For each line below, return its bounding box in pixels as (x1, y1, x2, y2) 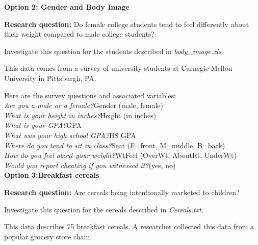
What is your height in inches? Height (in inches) (4, 110, 157, 120)
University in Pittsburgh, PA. (4, 72, 96, 83)
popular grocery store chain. (4, 231, 92, 241)
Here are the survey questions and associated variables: (4, 90, 176, 100)
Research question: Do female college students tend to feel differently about (4, 18, 249, 29)
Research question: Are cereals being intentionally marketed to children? (4, 186, 240, 197)
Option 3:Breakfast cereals (4, 170, 99, 180)
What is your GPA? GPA (4, 120, 82, 130)
